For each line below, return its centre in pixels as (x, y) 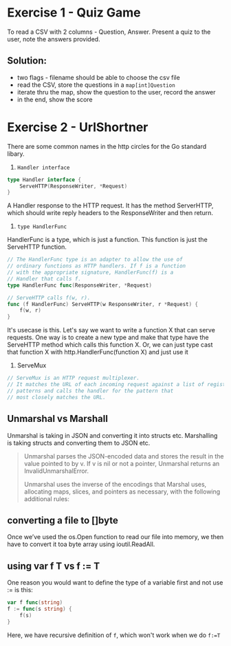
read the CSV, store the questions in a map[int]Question (96, 85)
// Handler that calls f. (44, 279)
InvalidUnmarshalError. (56, 471)
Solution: (27, 61)
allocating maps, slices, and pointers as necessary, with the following (122, 492)
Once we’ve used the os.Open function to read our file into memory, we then (115, 537)
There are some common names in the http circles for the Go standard (107, 146)
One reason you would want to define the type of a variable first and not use (115, 583)
